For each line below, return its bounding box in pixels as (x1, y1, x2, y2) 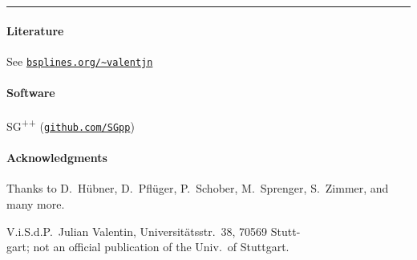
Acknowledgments (6, 149, 107, 166)
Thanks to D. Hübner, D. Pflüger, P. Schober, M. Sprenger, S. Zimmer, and (6, 180, 389, 197)
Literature (6, 22, 64, 39)
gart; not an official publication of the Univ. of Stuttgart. (6, 238, 289, 255)
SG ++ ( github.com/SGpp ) (6, 116, 135, 134)
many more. (6, 195, 65, 212)
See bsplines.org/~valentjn (6, 52, 153, 69)
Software (6, 84, 55, 101)
